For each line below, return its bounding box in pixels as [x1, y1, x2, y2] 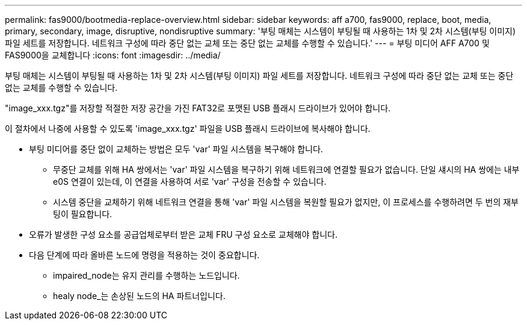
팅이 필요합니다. [53, 209, 112, 219]
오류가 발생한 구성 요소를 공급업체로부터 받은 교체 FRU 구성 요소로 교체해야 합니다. [29, 229, 337, 240]
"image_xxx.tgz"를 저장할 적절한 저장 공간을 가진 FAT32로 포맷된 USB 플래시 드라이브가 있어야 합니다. [5, 103, 391, 113]
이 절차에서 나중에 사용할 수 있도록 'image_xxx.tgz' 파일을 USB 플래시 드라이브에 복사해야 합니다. [5, 123, 371, 134]
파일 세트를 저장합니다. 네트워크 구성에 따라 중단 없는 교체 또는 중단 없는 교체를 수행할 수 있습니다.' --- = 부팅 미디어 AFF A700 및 [5, 38, 490, 48]
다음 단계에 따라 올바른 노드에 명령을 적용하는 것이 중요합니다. [29, 250, 260, 260]
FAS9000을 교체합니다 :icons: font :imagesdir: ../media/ [5, 50, 221, 60]
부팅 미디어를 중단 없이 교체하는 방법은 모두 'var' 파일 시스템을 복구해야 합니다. [29, 144, 323, 154]
